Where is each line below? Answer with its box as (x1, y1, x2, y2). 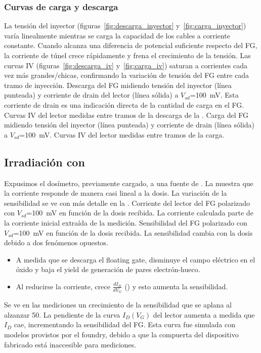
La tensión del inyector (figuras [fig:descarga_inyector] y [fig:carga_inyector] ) (4, 20, 246, 31)
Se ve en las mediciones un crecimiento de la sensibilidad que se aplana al (4, 299, 232, 310)
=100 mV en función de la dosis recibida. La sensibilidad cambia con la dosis (13, 227, 253, 238)
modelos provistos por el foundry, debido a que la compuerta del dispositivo (4, 329, 239, 339)
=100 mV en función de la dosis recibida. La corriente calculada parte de (26, 207, 253, 218)
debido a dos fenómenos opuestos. (4, 237, 109, 248)
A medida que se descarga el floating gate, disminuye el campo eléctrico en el (16, 254, 255, 264)
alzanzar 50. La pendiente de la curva (4, 309, 120, 320)
